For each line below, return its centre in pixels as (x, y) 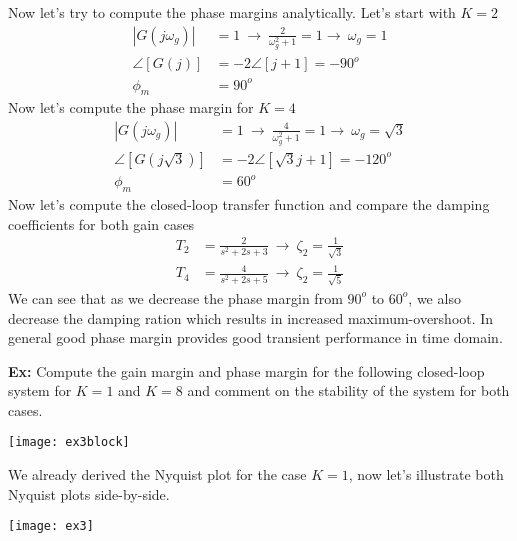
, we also (434, 297)
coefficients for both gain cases (101, 223)
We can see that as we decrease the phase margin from (175, 297)
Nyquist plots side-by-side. (89, 493)
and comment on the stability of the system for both (348, 390)
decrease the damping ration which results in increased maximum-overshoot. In (251, 317)
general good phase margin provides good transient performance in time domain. (255, 337)
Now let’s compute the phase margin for (131, 107)
